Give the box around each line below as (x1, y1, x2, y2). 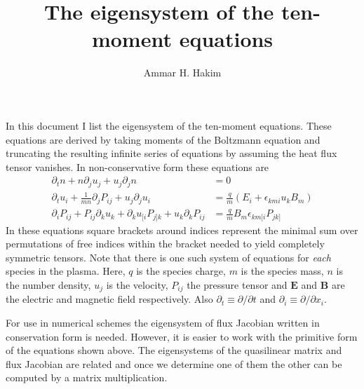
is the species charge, (136, 264, 226, 278)
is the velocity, (106, 277, 168, 292)
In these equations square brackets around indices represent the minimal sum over (6, 222, 358, 237)
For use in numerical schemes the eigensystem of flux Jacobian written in (6, 315, 320, 329)
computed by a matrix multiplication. (6, 370, 168, 385)
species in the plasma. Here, (6, 264, 126, 278)
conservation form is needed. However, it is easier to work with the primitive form (6, 329, 358, 343)
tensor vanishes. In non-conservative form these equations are (6, 159, 269, 174)
